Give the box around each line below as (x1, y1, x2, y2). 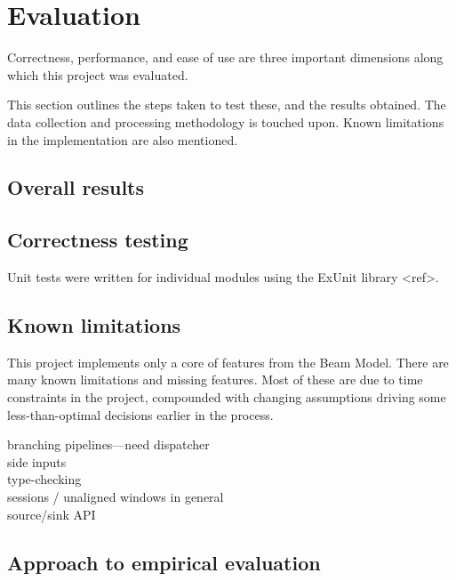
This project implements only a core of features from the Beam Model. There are (7, 352, 449, 371)
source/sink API (7, 504, 96, 523)
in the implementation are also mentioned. (7, 130, 238, 149)
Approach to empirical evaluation (7, 548, 321, 576)
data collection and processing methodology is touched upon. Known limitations (7, 112, 444, 131)
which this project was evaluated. (7, 65, 188, 84)
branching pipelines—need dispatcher (7, 435, 210, 454)
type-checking (7, 470, 82, 488)
